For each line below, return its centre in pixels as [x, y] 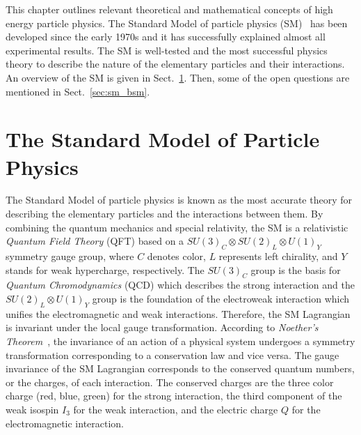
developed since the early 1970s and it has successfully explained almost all [166, 37]
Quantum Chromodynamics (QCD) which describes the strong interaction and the [180, 285]
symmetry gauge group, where [70, 256]
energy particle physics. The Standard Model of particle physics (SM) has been [177, 23]
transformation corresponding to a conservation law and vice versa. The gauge [173, 354]
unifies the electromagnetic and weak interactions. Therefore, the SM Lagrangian [178, 313]
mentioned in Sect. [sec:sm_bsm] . [78, 91]
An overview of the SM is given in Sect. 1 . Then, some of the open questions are [178, 77]
